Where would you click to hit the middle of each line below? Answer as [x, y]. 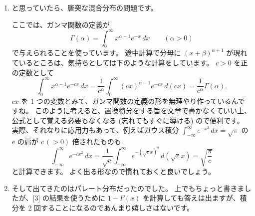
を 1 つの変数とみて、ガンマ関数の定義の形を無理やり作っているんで [133, 101]
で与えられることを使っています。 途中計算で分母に [96, 53]
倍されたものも [97, 141]
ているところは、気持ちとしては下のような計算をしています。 [113, 63]
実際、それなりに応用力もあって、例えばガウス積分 [95, 130]
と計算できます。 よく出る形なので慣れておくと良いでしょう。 [113, 171]
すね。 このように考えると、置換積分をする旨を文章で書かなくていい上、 [131, 110]
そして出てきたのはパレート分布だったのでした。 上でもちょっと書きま [128, 188]
